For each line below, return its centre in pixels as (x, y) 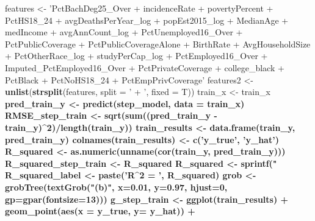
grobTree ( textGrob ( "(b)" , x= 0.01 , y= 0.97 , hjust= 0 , (116, 187)
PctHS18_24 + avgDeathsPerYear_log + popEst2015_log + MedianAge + (147, 20)
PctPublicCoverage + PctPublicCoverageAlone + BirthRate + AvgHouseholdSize (158, 44)
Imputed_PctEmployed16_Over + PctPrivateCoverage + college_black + (145, 67)
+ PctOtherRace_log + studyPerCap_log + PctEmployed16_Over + (136, 56)
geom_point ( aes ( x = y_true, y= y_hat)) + (100, 211)
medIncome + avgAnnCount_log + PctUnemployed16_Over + (124, 32)
